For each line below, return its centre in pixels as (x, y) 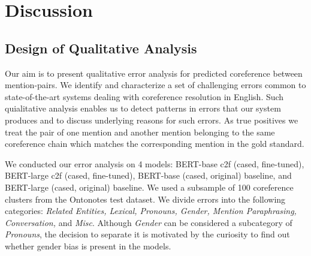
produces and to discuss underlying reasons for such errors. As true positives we (152, 120)
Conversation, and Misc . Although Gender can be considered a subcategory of (149, 222)
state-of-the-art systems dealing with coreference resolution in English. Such (144, 96)
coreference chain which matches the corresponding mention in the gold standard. (155, 144)
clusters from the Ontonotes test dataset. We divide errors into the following (145, 199)
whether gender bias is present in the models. (88, 246)
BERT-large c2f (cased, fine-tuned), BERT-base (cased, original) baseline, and (148, 175)
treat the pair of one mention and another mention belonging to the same (140, 132)
